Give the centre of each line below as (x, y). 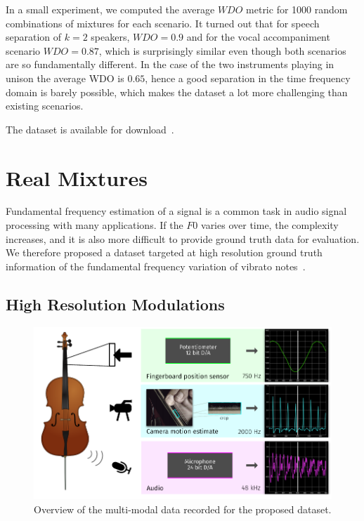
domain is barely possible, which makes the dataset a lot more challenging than (177, 92)
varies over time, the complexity (270, 225)
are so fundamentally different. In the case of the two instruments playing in (170, 64)
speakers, (110, 37)
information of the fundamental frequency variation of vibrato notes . (156, 266)
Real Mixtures (77, 177)
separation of (34, 37)
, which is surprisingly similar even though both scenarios (222, 50)
